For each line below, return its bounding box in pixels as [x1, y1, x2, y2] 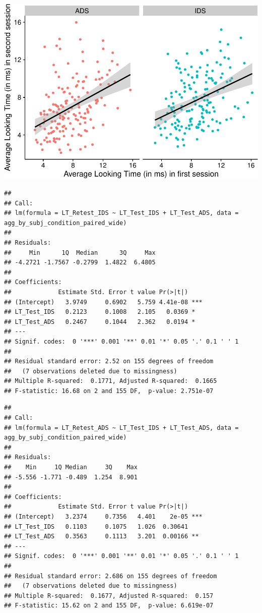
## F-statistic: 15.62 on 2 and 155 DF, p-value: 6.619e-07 [4, 602, 214, 609]
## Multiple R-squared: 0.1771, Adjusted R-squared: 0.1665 [4, 377, 217, 385]
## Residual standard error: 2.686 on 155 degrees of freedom [4, 572, 217, 580]
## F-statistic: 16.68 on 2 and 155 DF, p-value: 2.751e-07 [4, 387, 214, 395]
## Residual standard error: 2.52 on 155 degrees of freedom [4, 358, 214, 365]
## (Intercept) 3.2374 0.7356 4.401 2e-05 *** [4, 513, 203, 521]
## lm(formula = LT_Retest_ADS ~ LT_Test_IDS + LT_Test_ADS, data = [4, 424, 239, 431]
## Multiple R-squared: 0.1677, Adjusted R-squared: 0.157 [4, 592, 214, 599]
